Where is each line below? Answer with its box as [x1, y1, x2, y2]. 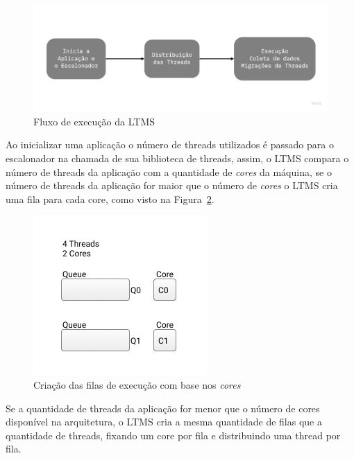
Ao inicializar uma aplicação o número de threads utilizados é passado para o [6, 137, 334, 152]
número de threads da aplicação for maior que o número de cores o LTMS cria [6, 178, 338, 193]
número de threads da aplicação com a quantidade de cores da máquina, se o [6, 164, 332, 179]
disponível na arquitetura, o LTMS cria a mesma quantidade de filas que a [6, 414, 322, 429]
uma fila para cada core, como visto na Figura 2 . [6, 191, 214, 206]
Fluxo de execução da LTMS [33, 114, 155, 128]
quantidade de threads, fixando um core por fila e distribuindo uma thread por [6, 428, 341, 442]
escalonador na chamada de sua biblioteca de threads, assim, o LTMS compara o [6, 150, 349, 165]
